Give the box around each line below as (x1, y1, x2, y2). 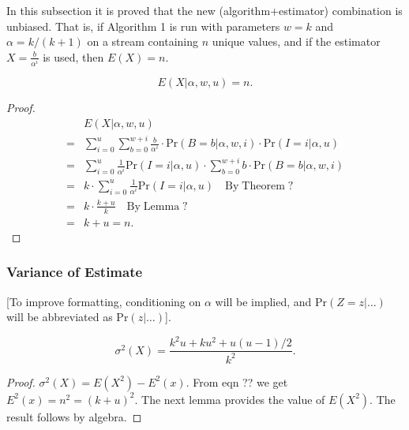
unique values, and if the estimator (212, 33, 381, 50)
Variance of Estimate (6, 262, 143, 282)
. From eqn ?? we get (186, 373, 288, 390)
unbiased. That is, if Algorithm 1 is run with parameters (6, 17, 280, 34)
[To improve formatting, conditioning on (6, 293, 201, 309)
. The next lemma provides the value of (134, 391, 325, 407)
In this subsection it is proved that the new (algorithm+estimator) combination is (6, 2, 403, 18)
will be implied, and (215, 293, 312, 309)
